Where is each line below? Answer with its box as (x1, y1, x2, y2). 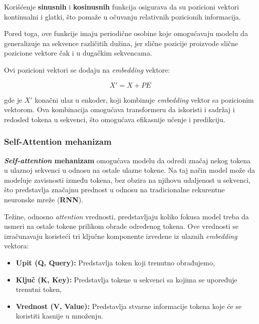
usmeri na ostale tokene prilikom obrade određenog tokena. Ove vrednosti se (4, 221, 238, 231)
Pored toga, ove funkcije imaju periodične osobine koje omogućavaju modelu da (4, 28, 248, 39)
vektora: (4, 240, 29, 251)
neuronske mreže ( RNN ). (4, 194, 83, 204)
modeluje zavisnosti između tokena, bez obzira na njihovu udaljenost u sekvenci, (4, 174, 250, 185)
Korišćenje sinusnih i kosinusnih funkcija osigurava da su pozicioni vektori (4, 2, 239, 12)
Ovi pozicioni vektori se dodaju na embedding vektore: (4, 64, 170, 75)
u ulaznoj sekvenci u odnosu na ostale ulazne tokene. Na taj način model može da (4, 165, 255, 175)
